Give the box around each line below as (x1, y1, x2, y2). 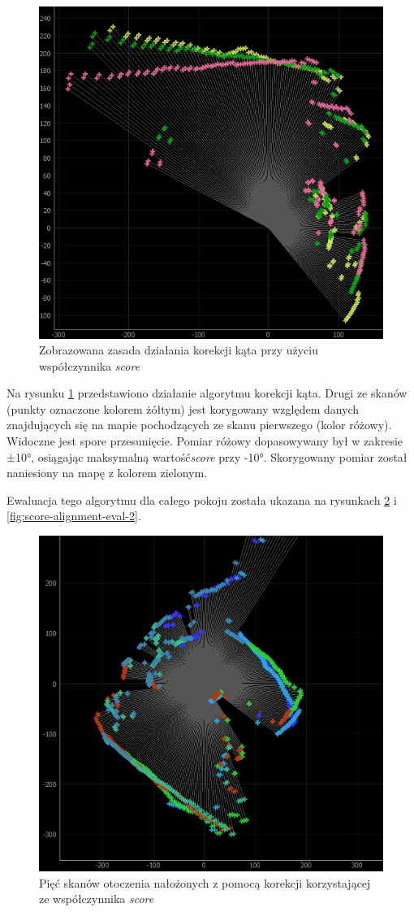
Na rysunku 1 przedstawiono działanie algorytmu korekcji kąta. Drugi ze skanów (6, 384, 408, 402)
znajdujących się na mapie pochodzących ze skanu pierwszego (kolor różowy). (6, 416, 392, 433)
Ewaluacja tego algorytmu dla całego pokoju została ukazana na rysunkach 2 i (6, 491, 397, 508)
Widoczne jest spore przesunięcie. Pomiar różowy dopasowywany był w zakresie (6, 432, 403, 449)
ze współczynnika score (39, 890, 154, 907)
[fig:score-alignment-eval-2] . (6, 507, 141, 524)
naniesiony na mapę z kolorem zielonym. (6, 464, 208, 481)
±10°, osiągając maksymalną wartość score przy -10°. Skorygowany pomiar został (6, 448, 408, 465)
